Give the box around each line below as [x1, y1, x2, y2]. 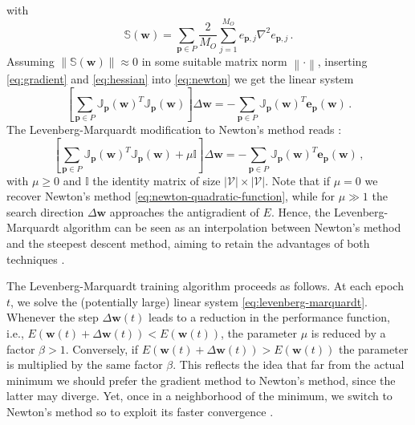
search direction [6, 203, 84, 220]
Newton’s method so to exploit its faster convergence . [6, 403, 274, 419]
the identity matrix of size [92, 172, 221, 188]
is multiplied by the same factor [6, 356, 163, 373]
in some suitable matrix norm [141, 53, 287, 70]
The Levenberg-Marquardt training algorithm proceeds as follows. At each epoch [6, 277, 404, 294]
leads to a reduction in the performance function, [149, 309, 390, 326]
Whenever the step [6, 309, 99, 326]
